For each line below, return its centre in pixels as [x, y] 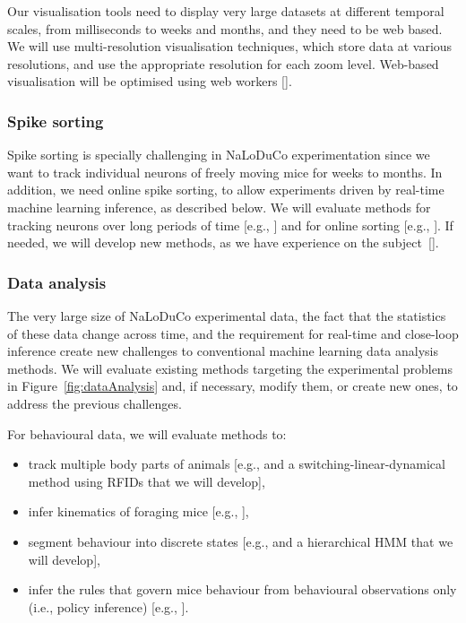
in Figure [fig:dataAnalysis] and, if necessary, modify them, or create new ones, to [233, 386]
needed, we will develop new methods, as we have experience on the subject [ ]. [223, 242]
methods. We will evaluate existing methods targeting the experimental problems [230, 368]
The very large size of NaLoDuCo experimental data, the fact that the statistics [227, 315]
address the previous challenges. [95, 403]
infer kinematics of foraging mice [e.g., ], [138, 511]
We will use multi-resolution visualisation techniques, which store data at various [230, 46]
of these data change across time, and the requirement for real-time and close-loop [233, 333]
